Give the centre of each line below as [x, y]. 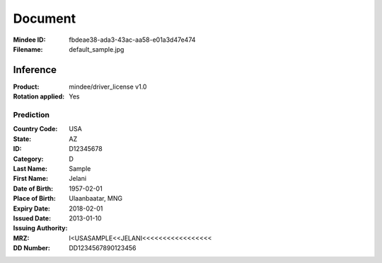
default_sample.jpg [97, 49]
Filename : [28, 49]
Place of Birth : [34, 198]
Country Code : [35, 129]
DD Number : [32, 248]
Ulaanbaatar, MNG [96, 198]
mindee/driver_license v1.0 [108, 86]
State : [22, 139]
